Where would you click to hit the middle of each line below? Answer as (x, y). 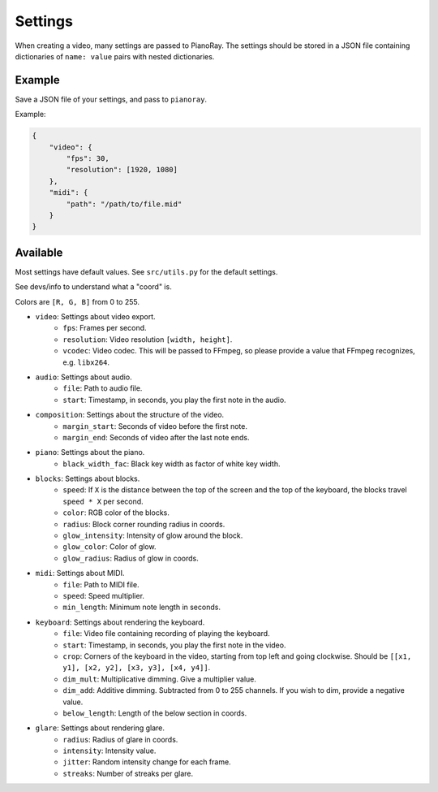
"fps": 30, (88, 158)
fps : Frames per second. (105, 328)
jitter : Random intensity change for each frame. (147, 762)
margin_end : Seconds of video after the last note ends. (156, 437)
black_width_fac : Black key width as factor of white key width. (172, 464)
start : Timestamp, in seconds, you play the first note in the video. (174, 645)
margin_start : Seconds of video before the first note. (155, 426)
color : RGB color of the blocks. (116, 513)
